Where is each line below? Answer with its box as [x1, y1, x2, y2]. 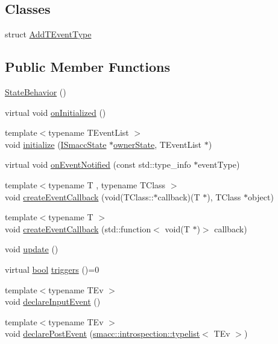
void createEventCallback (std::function [5, 222, 151, 235]
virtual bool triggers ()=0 [5, 263, 100, 275]
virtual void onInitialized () [5, 106, 106, 118]
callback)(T [157, 190, 200, 203]
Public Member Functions [5, 57, 170, 76]
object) [248, 190, 274, 203]
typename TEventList [48, 126, 129, 139]
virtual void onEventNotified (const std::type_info [5, 158, 191, 171]
